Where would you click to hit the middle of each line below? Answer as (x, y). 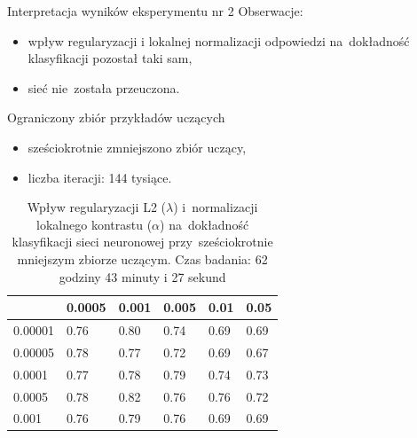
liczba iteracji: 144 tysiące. (100, 177)
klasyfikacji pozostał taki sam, (110, 58)
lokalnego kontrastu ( (94, 224)
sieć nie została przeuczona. (104, 87)
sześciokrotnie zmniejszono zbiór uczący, (137, 147)
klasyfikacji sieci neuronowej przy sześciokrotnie (142, 242)
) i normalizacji (216, 207)
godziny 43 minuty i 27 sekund (142, 276)
